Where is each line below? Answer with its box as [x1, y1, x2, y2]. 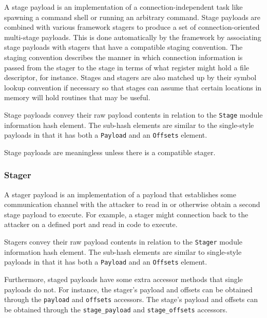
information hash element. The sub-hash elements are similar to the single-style [4, 119, 254, 130]
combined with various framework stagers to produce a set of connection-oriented [4, 22, 260, 32]
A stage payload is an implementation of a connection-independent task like [4, 2, 243, 12]
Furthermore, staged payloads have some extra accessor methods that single [4, 273, 243, 284]
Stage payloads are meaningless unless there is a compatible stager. [4, 146, 216, 157]
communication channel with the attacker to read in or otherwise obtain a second [4, 199, 260, 210]
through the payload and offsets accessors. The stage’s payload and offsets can [4, 294, 258, 305]
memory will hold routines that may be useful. [4, 92, 150, 103]
